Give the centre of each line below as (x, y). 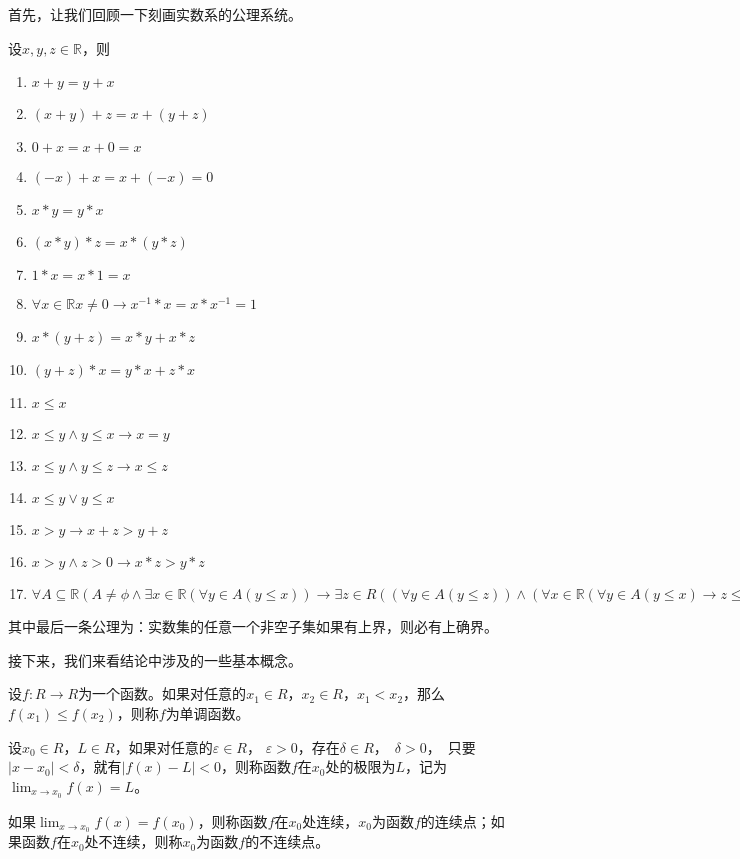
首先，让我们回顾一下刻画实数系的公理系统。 (155, 14)
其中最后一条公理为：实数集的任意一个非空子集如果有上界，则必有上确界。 (253, 626)
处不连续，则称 (133, 841)
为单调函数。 (207, 712)
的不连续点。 (287, 841)
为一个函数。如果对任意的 (162, 693)
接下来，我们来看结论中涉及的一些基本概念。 (155, 659)
